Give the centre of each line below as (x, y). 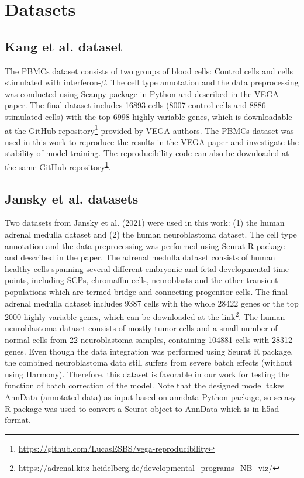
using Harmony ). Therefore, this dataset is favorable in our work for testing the (147, 374)
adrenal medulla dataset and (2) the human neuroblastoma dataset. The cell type (151, 234)
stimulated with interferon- (53, 82)
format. (18, 420)
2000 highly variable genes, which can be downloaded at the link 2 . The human (145, 316)
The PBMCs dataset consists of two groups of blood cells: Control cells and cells (149, 71)
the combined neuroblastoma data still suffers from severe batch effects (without (148, 362)
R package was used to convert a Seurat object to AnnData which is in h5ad (142, 408)
